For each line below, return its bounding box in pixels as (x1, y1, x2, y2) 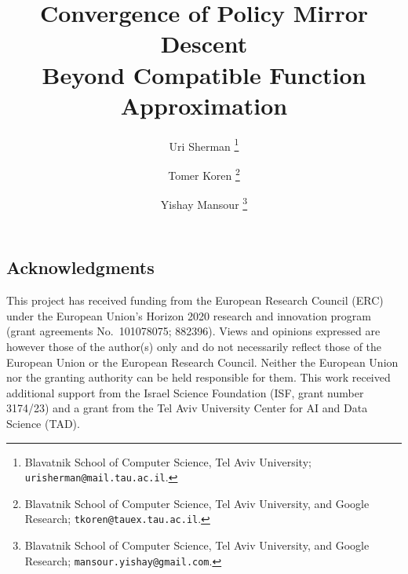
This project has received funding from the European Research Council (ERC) (6, 292, 384, 309)
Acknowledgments (6, 255, 155, 280)
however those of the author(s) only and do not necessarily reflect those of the (6, 338, 382, 355)
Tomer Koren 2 (168, 164, 240, 183)
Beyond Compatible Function (42, 58, 366, 90)
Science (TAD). (6, 415, 80, 431)
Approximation (120, 89, 288, 121)
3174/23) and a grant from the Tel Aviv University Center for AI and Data (6, 400, 368, 416)
